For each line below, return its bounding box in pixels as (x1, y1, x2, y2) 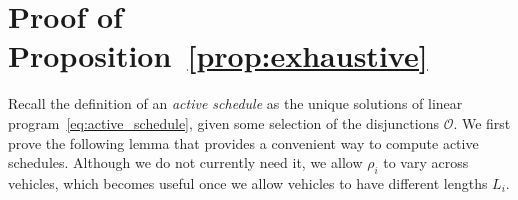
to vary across (383, 152, 469, 173)
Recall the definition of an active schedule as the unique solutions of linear (8, 93, 463, 114)
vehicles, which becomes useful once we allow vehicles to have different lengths (8, 172, 488, 193)
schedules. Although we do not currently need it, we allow (8, 152, 363, 173)
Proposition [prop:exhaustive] (8, 35, 428, 76)
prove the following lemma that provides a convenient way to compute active (8, 132, 479, 153)
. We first (453, 112, 511, 133)
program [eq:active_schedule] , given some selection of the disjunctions (8, 112, 439, 133)
